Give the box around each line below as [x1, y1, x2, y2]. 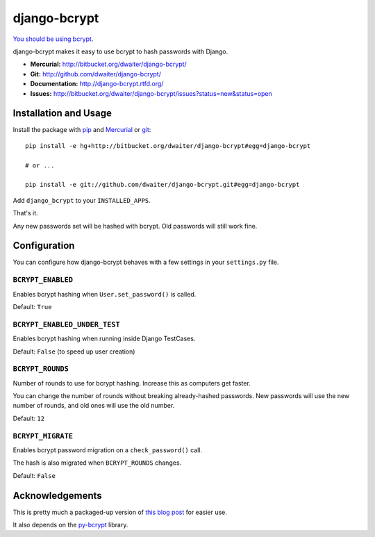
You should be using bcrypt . [12, 35, 94, 43]
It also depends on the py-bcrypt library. [12, 521, 128, 529]
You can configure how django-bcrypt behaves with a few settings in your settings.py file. [12, 258, 279, 267]
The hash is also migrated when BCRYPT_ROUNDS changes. [12, 458, 182, 467]
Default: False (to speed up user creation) [12, 347, 135, 356]
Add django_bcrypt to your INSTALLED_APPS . [12, 196, 151, 204]
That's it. [12, 209, 38, 217]
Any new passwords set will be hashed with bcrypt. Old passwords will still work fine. [12, 222, 258, 230]
